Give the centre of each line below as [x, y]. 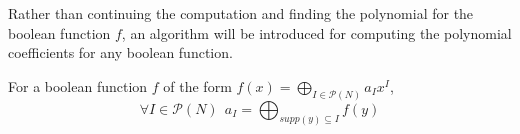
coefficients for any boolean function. [120, 52]
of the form [197, 85]
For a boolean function [78, 85]
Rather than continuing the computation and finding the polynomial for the [241, 13]
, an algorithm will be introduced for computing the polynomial [316, 32]
